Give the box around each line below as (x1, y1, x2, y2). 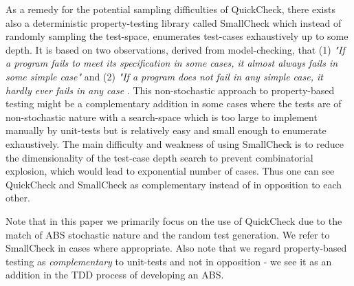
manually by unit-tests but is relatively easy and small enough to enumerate (5, 123, 327, 137)
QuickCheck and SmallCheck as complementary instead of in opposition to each (5, 177, 342, 191)
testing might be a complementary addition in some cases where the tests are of (5, 96, 342, 111)
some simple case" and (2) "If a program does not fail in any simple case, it (5, 69, 323, 83)
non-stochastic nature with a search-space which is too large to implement (5, 109, 318, 124)
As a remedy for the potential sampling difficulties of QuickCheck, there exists (5, 2, 335, 16)
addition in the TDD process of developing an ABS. (5, 267, 224, 282)
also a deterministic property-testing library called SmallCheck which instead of (5, 15, 342, 30)
